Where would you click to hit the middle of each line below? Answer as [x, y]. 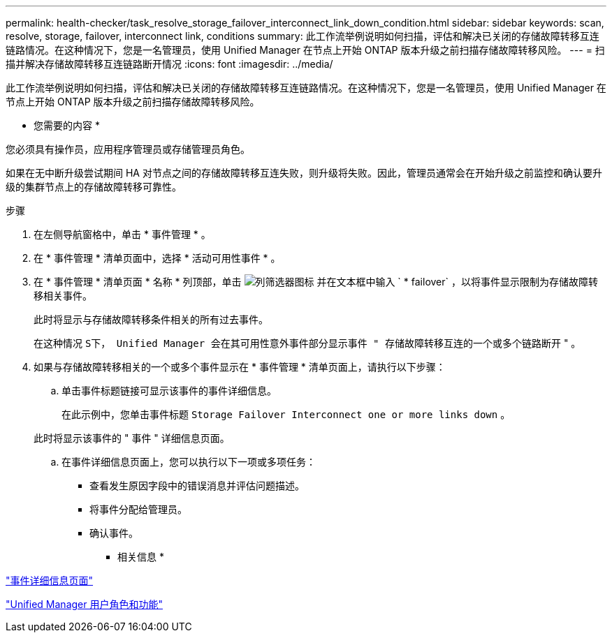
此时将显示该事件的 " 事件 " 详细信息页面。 [132, 438]
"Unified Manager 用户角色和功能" [84, 604]
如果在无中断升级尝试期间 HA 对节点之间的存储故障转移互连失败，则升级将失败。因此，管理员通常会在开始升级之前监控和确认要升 [304, 173]
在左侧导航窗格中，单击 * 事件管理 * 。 [122, 234]
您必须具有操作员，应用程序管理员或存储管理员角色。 [128, 149]
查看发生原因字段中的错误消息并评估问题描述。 [197, 485]
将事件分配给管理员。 [138, 509]
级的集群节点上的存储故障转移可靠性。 [94, 187]
